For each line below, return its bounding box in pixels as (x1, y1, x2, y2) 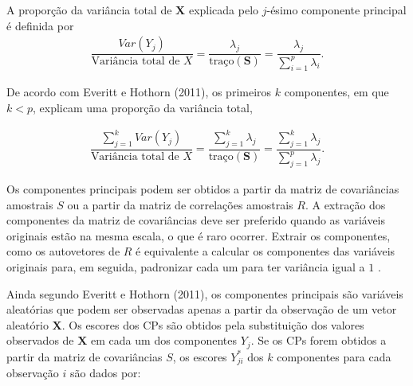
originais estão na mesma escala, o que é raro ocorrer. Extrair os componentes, (6, 227, 391, 244)
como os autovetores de (6, 243, 120, 259)
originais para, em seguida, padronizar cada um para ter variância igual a (6, 259, 365, 275)
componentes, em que (284, 84, 389, 100)
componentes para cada (277, 348, 391, 365)
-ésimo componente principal (266, 2, 407, 18)
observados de (6, 332, 74, 349)
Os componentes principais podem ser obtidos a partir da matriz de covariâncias (6, 181, 399, 197)
